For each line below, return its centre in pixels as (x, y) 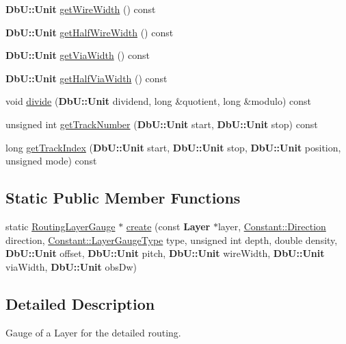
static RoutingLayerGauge (61, 226)
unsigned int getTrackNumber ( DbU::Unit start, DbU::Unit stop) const (162, 124)
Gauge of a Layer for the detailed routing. (93, 332)
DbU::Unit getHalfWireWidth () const (90, 32)
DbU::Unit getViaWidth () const (78, 55)
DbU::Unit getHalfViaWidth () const (86, 78)
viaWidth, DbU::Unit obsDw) (71, 266)
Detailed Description (80, 303)
